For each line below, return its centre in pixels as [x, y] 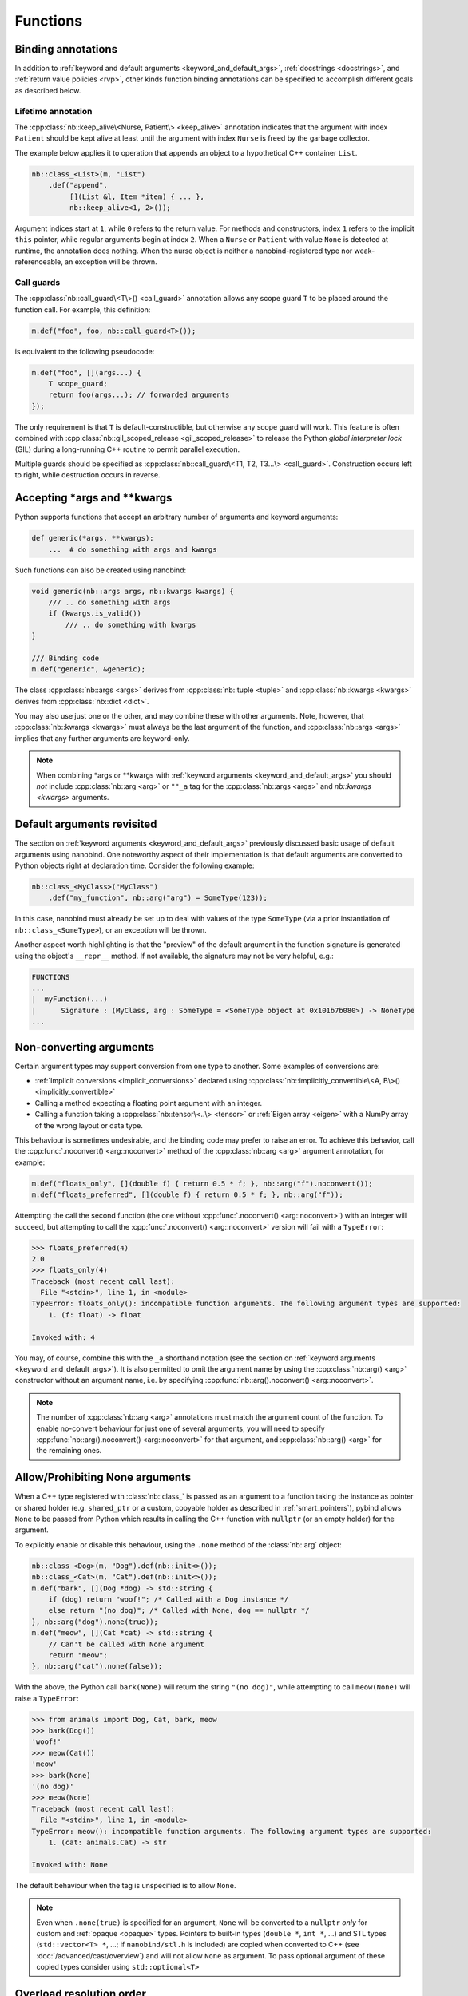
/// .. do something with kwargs [131, 624]
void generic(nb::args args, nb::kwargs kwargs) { [133, 591]
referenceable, [39, 262]
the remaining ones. [69, 1451]
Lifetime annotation [54, 111]
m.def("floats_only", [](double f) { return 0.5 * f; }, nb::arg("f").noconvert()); [202, 1183]
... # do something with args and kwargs [133, 549]
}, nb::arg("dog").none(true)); [95, 1622]
